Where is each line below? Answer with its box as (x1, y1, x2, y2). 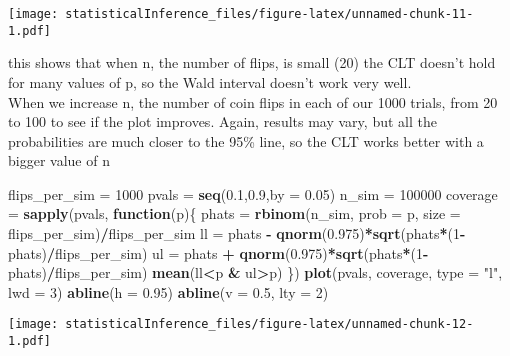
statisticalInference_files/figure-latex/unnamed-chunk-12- (65, 317, 474, 332)
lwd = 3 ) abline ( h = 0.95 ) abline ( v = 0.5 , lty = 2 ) (8, 281, 329, 302)
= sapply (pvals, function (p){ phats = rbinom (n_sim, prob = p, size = (8, 203, 461, 224)
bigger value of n (8, 150, 110, 171)
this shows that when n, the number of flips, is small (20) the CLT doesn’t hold (8, 52, 496, 73)
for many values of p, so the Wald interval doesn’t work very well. (8, 71, 412, 92)
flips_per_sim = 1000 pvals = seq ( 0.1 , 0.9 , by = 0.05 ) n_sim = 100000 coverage (8, 183, 498, 204)
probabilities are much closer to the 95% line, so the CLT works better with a (8, 130, 484, 151)
